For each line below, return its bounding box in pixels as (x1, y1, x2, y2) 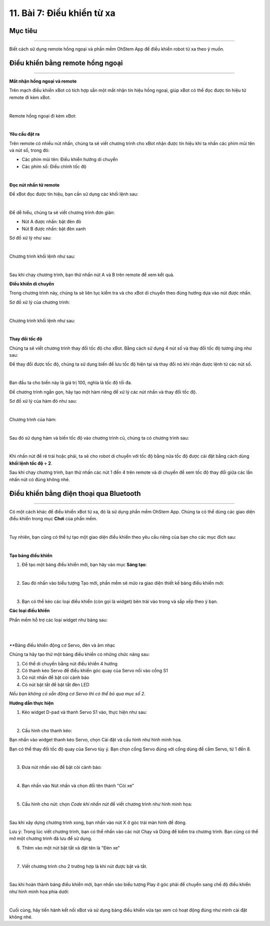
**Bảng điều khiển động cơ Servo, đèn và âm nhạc (9, 642, 115, 648)
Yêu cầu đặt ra (9, 131, 40, 137)
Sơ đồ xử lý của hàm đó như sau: (9, 398, 77, 404)
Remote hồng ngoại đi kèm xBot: (9, 113, 77, 119)
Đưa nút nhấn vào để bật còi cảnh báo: (21, 764, 102, 770)
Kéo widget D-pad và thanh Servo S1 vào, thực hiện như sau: (21, 709, 147, 715)
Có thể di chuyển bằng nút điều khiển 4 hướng (21, 660, 117, 666)
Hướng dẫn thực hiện (9, 700, 54, 706)
